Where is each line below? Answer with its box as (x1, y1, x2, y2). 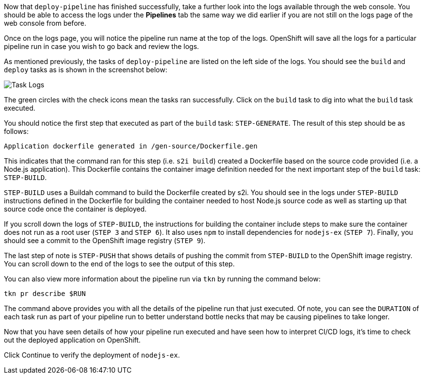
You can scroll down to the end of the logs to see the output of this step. (4, 260, 235, 268)
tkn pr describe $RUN (4, 290, 86, 297)
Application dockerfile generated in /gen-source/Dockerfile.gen (4, 142, 258, 150)
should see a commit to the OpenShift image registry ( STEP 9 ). (4, 236, 206, 245)
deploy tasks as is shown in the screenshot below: (4, 66, 167, 74)
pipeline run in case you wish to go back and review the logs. (4, 42, 199, 50)
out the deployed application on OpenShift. (4, 336, 141, 344)
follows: (4, 127, 29, 135)
